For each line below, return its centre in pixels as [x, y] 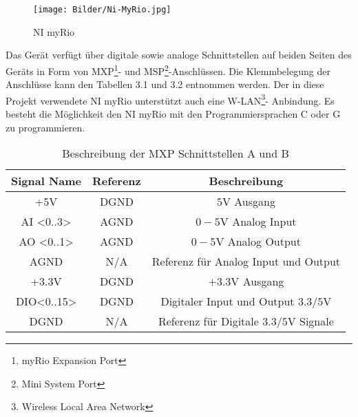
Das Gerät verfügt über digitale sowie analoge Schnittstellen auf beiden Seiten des [179, 55]
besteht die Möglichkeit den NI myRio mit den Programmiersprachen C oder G [173, 113]
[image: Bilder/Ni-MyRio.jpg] [102, 10]
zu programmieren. [45, 127]
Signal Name [46, 181]
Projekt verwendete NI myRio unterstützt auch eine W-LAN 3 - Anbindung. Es [170, 99]
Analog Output [264, 242]
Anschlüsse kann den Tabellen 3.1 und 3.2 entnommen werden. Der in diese [165, 84]
